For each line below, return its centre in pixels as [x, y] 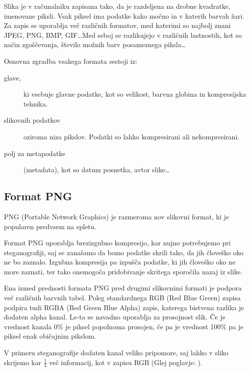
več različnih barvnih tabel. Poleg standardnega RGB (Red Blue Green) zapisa [122, 298]
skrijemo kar [23, 362]
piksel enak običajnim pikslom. [50, 336]
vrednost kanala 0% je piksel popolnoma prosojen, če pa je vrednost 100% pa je [124, 326]
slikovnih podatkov [32, 120]
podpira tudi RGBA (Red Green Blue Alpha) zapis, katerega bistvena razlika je [124, 307]
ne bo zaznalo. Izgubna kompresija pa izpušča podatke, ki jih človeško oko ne [120, 262]
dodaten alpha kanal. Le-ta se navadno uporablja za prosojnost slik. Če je [115, 317]
